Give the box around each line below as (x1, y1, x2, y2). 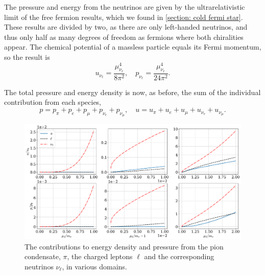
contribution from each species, (4, 97, 102, 107)
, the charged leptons (67, 251, 133, 262)
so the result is (4, 51, 50, 62)
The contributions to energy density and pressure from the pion (25, 241, 224, 251)
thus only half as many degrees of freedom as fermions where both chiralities (4, 31, 244, 42)
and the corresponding (144, 251, 214, 262)
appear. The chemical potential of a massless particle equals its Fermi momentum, (4, 41, 261, 52)
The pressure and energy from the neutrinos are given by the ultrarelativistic (4, 2, 245, 12)
